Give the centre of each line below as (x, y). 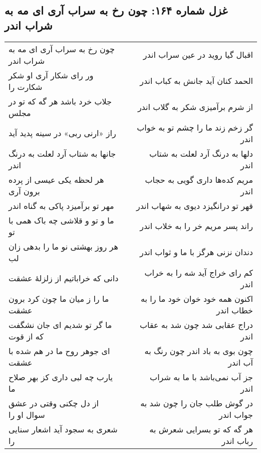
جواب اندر (236, 414)
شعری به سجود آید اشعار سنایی (63, 429)
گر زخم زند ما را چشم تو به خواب (195, 127)
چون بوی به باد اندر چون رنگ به (199, 351)
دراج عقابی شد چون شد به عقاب (196, 324)
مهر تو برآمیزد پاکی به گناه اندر (61, 205)
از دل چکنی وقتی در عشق (54, 403)
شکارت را (26, 86)
